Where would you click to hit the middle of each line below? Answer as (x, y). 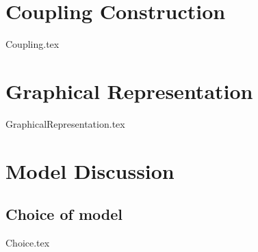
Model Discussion (90, 170)
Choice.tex (28, 243)
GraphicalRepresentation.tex (65, 123)
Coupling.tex (33, 44)
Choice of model (64, 214)
